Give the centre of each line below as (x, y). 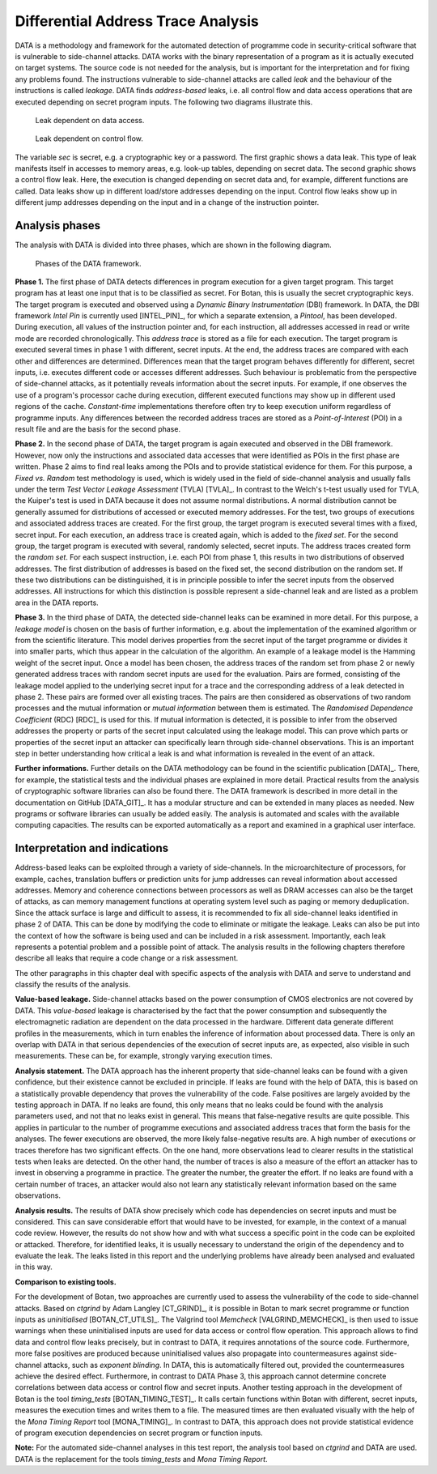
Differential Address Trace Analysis (137, 21)
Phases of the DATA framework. (88, 263)
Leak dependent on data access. (90, 120)
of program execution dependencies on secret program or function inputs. (139, 1433)
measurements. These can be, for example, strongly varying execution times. (144, 1056)
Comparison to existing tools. (66, 1282)
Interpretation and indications (92, 848)
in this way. (34, 1267)
